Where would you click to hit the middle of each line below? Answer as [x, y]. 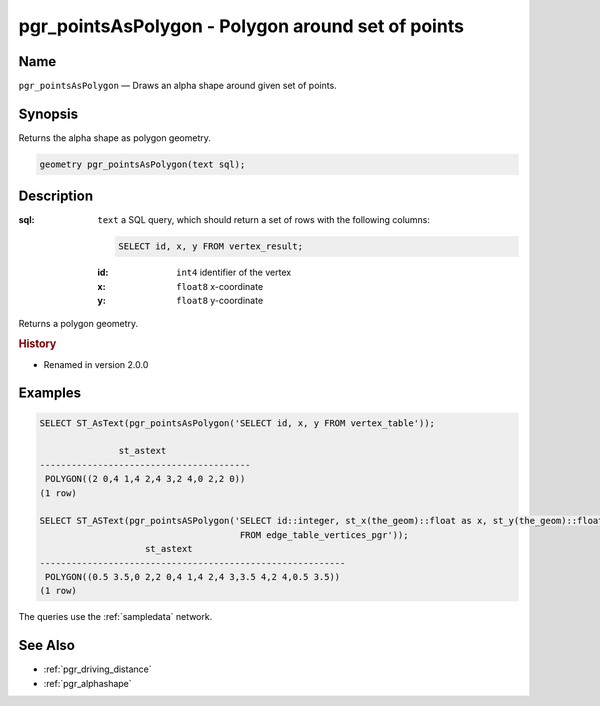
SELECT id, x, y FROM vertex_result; [211, 246]
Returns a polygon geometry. [78, 323]
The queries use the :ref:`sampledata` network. [115, 617]
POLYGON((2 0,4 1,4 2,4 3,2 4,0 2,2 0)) [145, 479]
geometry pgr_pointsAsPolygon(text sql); [142, 164]
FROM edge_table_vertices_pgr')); [324, 534]
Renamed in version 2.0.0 [96, 364]
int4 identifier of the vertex [234, 272]
